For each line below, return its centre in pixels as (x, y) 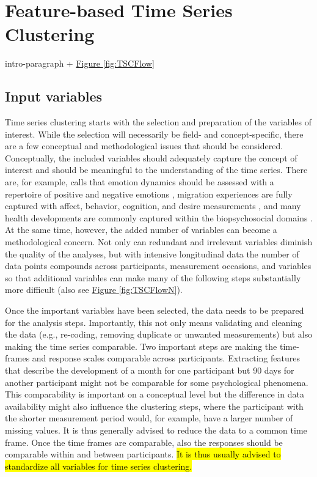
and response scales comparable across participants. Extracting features (166, 358)
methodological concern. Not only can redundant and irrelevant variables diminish (159, 242)
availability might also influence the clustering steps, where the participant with (154, 406)
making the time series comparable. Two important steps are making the (141, 346)
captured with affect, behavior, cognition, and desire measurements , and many (153, 206)
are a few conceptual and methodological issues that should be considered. (144, 146)
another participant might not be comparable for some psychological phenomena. (157, 382)
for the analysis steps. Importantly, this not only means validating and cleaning (154, 322)
